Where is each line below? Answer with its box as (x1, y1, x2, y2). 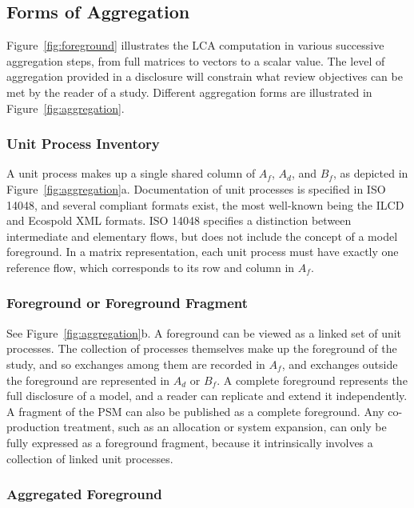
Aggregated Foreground (6, 484, 162, 504)
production (6, 418, 60, 435)
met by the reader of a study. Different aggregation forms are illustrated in (6, 83, 372, 100)
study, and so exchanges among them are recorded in (6, 355, 265, 372)
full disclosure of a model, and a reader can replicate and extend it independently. (6, 387, 408, 404)
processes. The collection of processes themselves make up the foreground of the (6, 340, 397, 357)
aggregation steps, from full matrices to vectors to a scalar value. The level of (6, 52, 385, 69)
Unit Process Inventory (6, 134, 160, 154)
